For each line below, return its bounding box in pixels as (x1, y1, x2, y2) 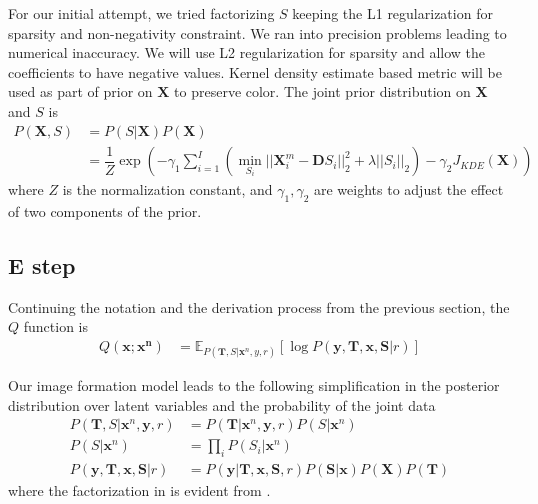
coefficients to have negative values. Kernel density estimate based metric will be (8, 61, 502, 82)
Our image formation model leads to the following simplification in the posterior (8, 375, 500, 396)
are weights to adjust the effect (314, 179, 504, 200)
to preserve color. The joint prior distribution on (174, 81, 471, 102)
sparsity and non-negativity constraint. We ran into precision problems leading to (8, 22, 507, 43)
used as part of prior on (8, 81, 153, 102)
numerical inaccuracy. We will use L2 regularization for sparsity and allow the (8, 42, 486, 63)
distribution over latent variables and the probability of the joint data (8, 394, 436, 415)
